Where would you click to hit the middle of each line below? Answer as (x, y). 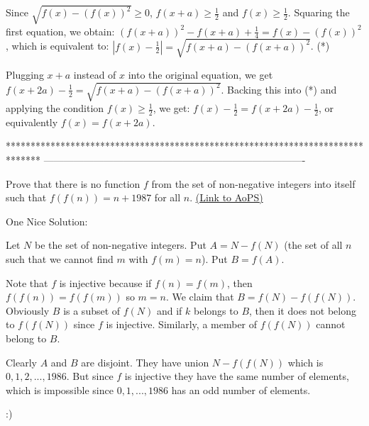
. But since (90, 376)
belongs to (216, 310)
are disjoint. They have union (145, 362)
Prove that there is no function (73, 183)
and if (169, 310)
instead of (95, 74)
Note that (27, 282)
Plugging (25, 74)
